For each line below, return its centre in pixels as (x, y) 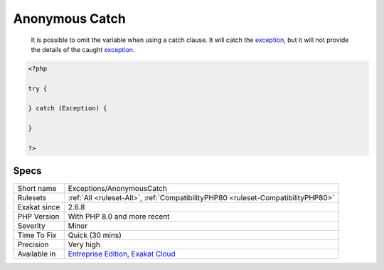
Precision (33, 244)
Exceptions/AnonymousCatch (117, 188)
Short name (37, 188)
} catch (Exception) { (68, 108)
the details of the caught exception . (83, 49)
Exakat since (39, 207)
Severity (31, 226)
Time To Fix (37, 235)
